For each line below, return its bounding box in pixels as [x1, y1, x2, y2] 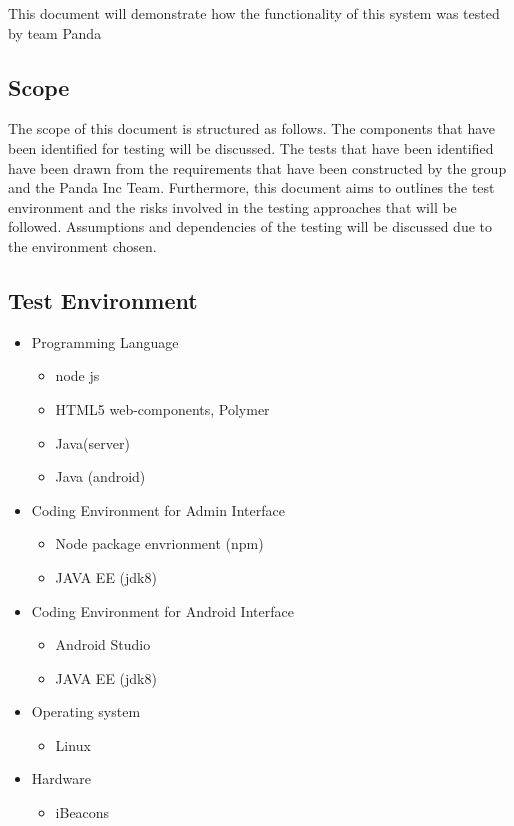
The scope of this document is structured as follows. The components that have [8, 118, 496, 139]
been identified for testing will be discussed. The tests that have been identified [8, 137, 494, 158]
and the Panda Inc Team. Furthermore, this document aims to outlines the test [8, 177, 495, 198]
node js [55, 365, 100, 386]
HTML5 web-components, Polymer [55, 398, 270, 419]
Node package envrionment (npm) [55, 533, 264, 554]
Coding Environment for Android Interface [31, 600, 294, 621]
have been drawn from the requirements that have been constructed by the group [8, 157, 507, 178]
